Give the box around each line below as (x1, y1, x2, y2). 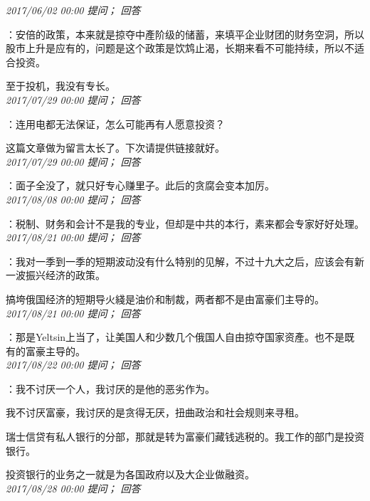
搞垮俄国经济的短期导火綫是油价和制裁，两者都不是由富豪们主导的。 (6, 291, 324, 306)
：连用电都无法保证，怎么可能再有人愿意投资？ (6, 116, 225, 131)
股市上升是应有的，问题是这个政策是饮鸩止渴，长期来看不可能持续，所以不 (6, 41, 354, 56)
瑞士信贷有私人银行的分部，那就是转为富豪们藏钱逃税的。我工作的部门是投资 (6, 429, 364, 444)
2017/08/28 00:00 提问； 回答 (6, 480, 141, 495)
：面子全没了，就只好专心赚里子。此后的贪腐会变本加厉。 (6, 178, 275, 193)
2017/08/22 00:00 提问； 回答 (6, 357, 141, 372)
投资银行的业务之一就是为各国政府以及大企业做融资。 (6, 467, 255, 482)
